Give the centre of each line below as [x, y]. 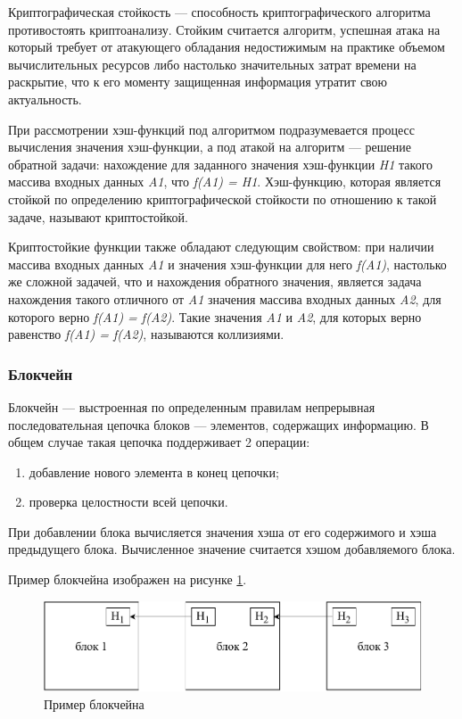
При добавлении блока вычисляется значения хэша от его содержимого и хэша [223, 531]
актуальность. [45, 99]
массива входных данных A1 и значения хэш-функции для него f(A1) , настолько [227, 264]
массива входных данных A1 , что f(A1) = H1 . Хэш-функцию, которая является [225, 182]
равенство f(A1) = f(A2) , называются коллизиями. [146, 334]
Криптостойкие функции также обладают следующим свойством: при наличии [221, 247]
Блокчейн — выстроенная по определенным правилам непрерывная [192, 406]
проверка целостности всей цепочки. [128, 502]
